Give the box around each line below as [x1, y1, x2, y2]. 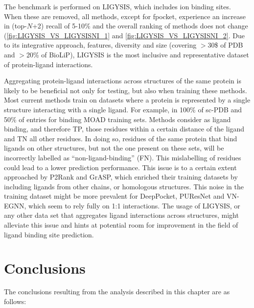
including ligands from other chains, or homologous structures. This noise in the [4, 181, 244, 191]
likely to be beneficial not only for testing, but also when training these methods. [4, 85, 247, 95]
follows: [4, 296, 26, 306]
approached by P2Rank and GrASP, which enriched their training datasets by [4, 172, 238, 182]
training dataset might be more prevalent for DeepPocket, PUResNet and [4, 191, 225, 201]
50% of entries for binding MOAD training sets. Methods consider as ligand [4, 114, 231, 124]
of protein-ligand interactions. [4, 59, 93, 69]
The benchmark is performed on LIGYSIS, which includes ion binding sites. [4, 1, 231, 11]
